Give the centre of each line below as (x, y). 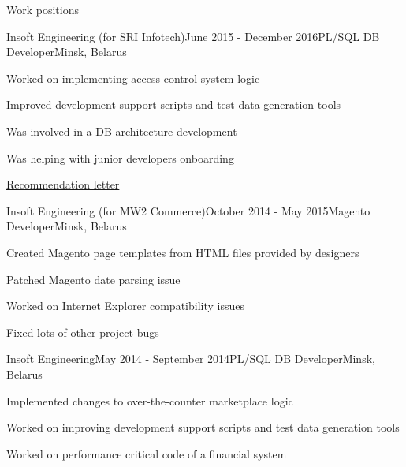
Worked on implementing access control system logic (133, 78)
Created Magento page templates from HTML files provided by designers (183, 252)
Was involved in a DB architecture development (122, 131)
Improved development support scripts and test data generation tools (174, 105)
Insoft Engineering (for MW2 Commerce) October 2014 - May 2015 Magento (188, 210)
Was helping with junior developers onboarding (120, 157)
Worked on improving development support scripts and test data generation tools (203, 427)
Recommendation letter (63, 184)
